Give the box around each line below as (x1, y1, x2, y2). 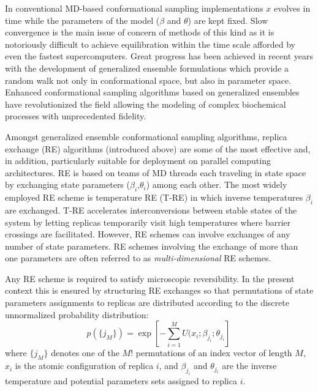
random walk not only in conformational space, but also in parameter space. (5, 73, 292, 86)
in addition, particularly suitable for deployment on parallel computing (5, 154, 271, 167)
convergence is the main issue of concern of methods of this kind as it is (5, 26, 274, 39)
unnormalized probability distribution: (5, 308, 149, 321)
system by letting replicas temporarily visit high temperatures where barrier (5, 215, 291, 228)
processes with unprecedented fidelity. (5, 110, 146, 122)
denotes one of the (51, 346, 119, 359)
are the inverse (222, 359, 277, 372)
